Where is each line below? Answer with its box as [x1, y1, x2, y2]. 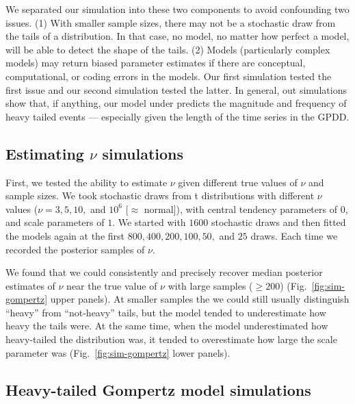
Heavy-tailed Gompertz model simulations [5, 379, 311, 400]
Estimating [5, 142, 84, 164]
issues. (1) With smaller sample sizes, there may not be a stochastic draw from [5, 15, 336, 29]
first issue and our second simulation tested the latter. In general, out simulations [5, 82, 347, 97]
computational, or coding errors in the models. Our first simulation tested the [5, 68, 332, 83]
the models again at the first [5, 228, 125, 242]
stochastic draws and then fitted [211, 215, 346, 229]
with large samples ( [168, 278, 253, 292]
